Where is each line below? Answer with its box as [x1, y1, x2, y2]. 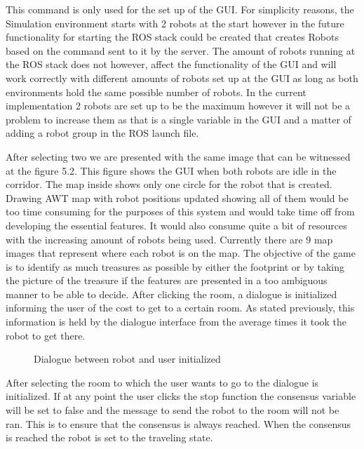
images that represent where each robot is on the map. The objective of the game [6, 246, 356, 260]
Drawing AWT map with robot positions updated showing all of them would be [6, 190, 349, 205]
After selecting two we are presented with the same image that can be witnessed [6, 149, 351, 163]
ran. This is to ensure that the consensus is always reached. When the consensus [6, 416, 351, 431]
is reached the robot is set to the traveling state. [6, 430, 213, 445]
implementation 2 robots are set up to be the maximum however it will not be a [6, 98, 351, 113]
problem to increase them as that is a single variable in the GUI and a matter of [6, 112, 351, 126]
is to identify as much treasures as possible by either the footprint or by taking [6, 259, 344, 274]
